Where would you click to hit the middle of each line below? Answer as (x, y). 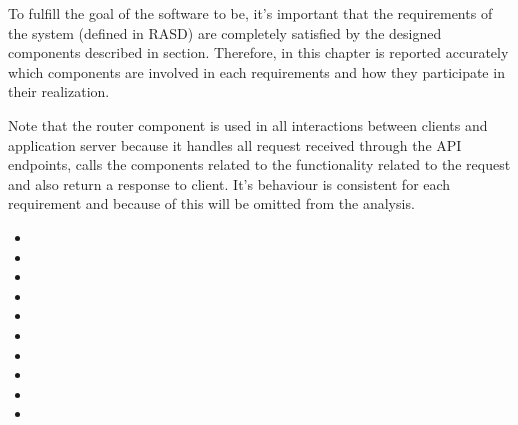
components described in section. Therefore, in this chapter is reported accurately (258, 52)
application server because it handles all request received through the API (235, 144)
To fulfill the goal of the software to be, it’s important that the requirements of (250, 13)
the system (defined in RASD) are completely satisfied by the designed (225, 32)
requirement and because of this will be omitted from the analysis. (211, 203)
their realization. (59, 91)
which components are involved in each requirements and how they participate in (256, 71)
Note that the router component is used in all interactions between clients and (248, 124)
